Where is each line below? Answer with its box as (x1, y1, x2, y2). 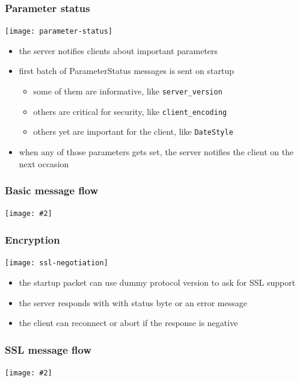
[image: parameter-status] (5, 27, 112, 36)
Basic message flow (5, 183, 99, 198)
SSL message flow (5, 342, 92, 357)
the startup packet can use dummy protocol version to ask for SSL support (19, 276, 296, 288)
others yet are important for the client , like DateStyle (33, 125, 233, 138)
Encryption (5, 232, 60, 247)
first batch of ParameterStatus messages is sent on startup (19, 64, 234, 77)
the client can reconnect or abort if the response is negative (19, 316, 238, 329)
